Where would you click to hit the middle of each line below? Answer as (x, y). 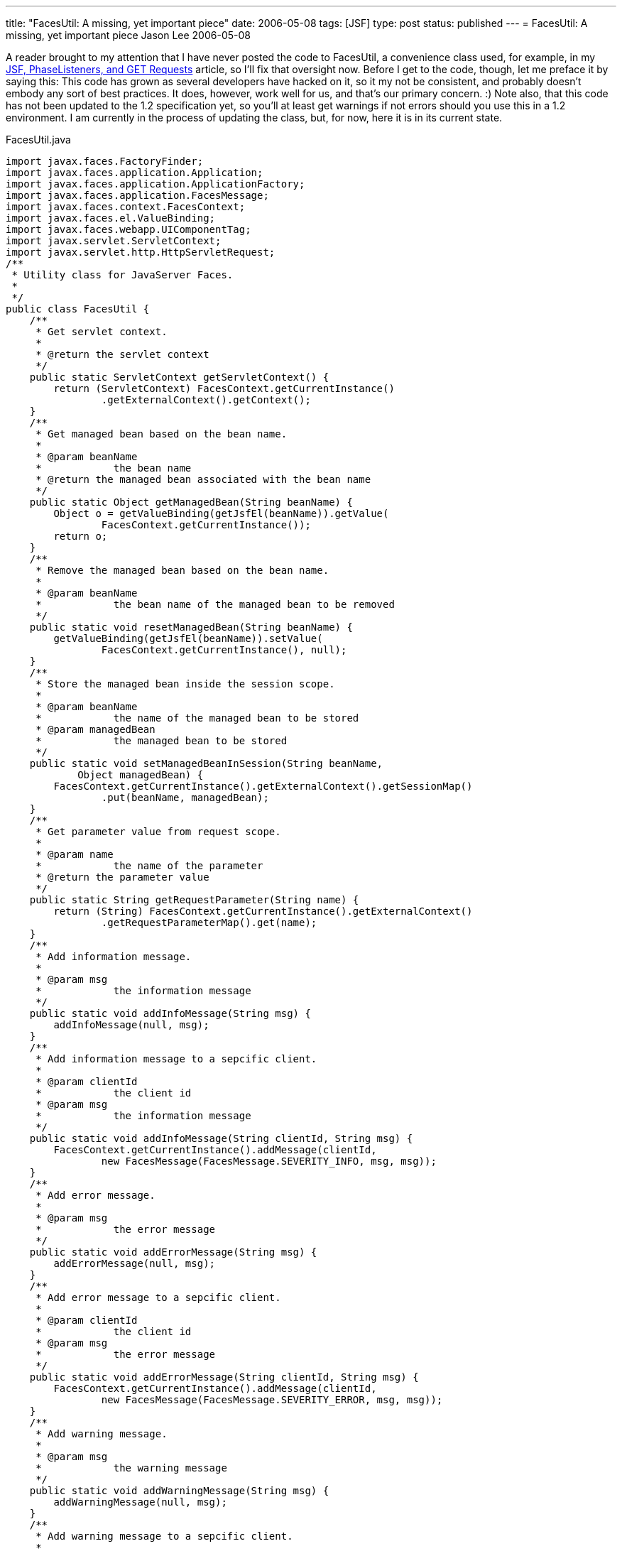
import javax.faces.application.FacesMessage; (137, 195)
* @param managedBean (96, 729)
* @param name (75, 854)
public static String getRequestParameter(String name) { (194, 900)
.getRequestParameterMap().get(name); (209, 923)
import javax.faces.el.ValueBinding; (111, 218)
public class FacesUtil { (78, 309)
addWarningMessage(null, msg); (140, 1502)
